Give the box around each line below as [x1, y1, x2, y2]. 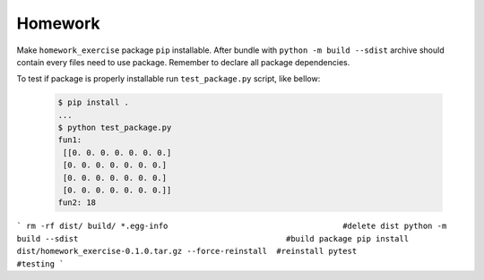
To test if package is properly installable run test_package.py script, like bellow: [16, 73, 321, 84]
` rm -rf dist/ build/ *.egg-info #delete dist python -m [16, 221, 447, 232]
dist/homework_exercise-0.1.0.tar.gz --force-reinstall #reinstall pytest [16, 246, 358, 257]
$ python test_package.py [57, 123, 172, 133]
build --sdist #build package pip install [16, 233, 410, 243]
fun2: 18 [57, 198, 97, 208]
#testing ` [16, 259, 65, 268]
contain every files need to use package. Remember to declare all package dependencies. [16, 56, 350, 67]
